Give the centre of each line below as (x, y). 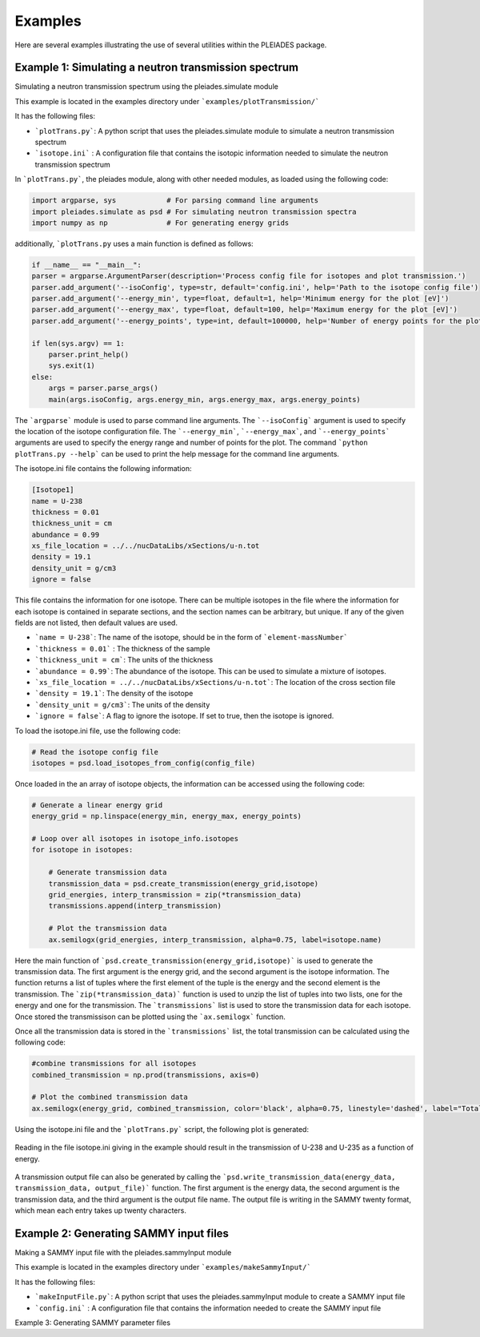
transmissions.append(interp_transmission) (135, 906)
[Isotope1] (53, 490)
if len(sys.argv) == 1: (78, 343)
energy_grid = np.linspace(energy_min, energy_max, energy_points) (167, 816)
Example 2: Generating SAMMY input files (122, 1233)
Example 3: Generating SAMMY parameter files (93, 1323)
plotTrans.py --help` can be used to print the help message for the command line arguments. (177, 453)
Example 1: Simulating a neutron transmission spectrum (157, 68)
